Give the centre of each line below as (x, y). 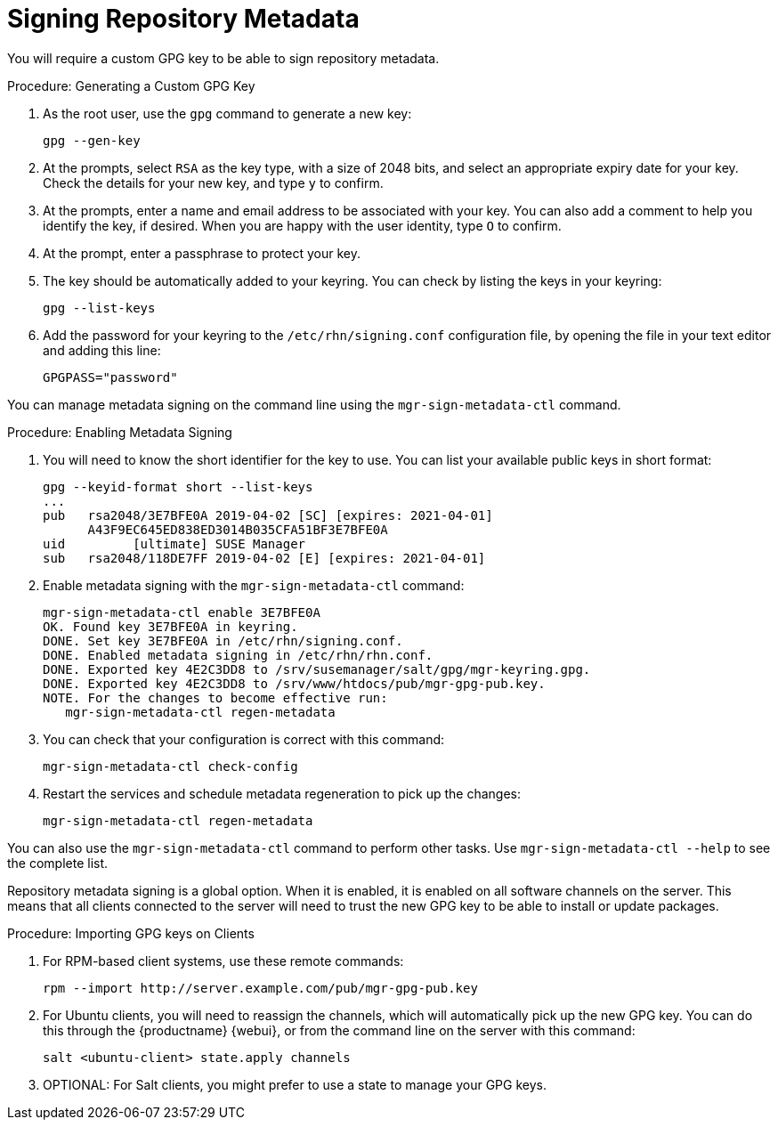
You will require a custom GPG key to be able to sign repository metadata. (223, 58)
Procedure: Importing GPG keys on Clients (131, 933)
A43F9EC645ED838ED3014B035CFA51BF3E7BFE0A (238, 529)
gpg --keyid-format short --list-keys (178, 486)
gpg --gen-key (92, 140)
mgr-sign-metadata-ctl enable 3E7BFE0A (182, 612)
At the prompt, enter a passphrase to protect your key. (202, 253)
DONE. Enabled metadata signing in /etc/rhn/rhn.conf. (238, 655)
